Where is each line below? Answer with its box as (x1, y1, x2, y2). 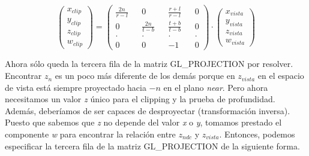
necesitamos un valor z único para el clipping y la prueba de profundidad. (5, 93, 275, 105)
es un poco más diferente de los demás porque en (55, 69, 235, 82)
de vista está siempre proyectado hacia (5, 81, 146, 93)
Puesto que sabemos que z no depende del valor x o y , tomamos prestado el (5, 116, 282, 129)
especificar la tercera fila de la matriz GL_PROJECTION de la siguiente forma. (5, 139, 300, 152)
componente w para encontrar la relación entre (5, 128, 176, 140)
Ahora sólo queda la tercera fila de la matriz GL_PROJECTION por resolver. (5, 57, 293, 70)
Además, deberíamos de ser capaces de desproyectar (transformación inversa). (5, 104, 290, 117)
